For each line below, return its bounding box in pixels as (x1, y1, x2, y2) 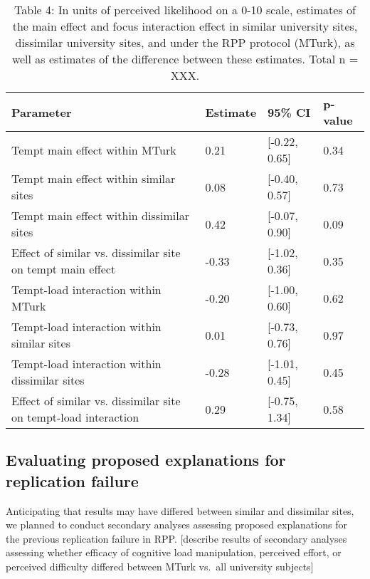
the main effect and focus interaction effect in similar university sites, (12, 18, 358, 34)
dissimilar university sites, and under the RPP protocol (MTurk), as (15, 34, 355, 51)
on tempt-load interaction (11, 409, 139, 425)
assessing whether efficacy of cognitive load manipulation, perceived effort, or (6, 545, 342, 560)
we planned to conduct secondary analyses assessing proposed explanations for (6, 517, 347, 532)
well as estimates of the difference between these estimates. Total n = (11, 51, 359, 67)
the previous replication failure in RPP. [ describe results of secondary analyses (6, 531, 347, 546)
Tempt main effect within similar (11, 170, 176, 187)
